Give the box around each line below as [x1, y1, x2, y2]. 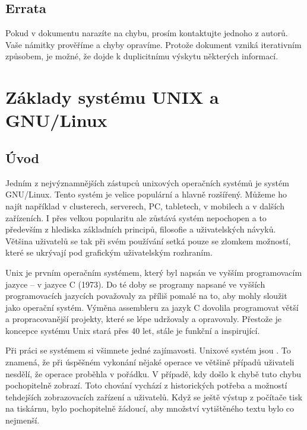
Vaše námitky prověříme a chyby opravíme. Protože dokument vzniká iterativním [5, 38, 302, 50]
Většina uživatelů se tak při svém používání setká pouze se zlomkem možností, [5, 234, 291, 247]
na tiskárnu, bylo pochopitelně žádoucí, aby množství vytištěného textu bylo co [5, 402, 295, 415]
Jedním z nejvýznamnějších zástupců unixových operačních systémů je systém [5, 176, 289, 189]
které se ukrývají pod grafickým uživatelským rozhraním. [5, 246, 213, 259]
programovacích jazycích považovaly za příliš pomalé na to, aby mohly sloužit [5, 289, 287, 302]
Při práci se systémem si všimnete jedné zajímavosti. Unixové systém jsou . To [5, 344, 291, 356]
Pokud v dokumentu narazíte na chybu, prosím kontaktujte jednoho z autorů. [5, 27, 288, 39]
